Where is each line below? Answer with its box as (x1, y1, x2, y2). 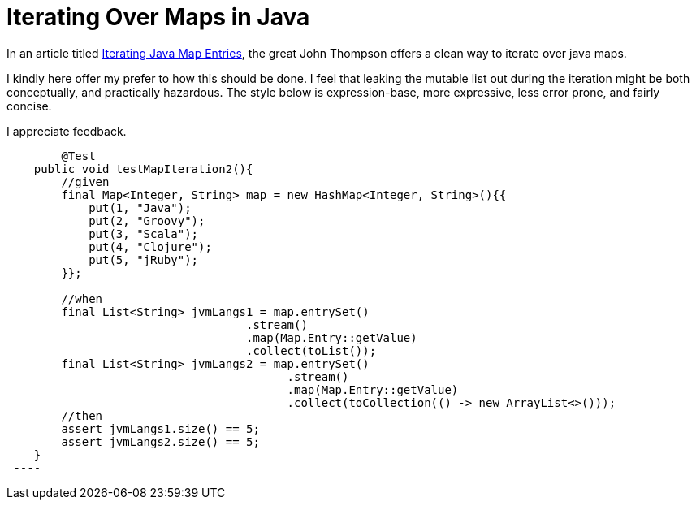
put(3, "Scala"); (89, 227, 199, 240)
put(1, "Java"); (89, 201, 192, 214)
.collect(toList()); (246, 344, 377, 357)
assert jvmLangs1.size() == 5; (61, 422, 260, 435)
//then (61, 409, 103, 422)
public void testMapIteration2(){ (33, 162, 253, 175)
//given (61, 175, 110, 188)
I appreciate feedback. (6, 123, 127, 138)
